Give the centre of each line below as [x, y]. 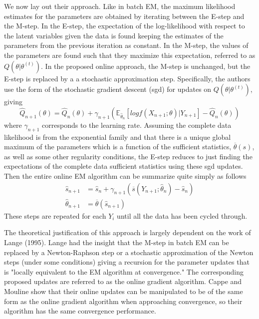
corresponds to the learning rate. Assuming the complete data [137, 125]
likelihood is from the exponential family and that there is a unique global [118, 137]
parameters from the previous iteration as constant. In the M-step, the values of [126, 45]
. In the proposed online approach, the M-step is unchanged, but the [146, 66]
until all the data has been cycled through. [182, 215]
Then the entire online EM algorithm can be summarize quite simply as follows [125, 175]
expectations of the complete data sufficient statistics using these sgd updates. [124, 166]
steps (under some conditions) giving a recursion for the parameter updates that [127, 262]
